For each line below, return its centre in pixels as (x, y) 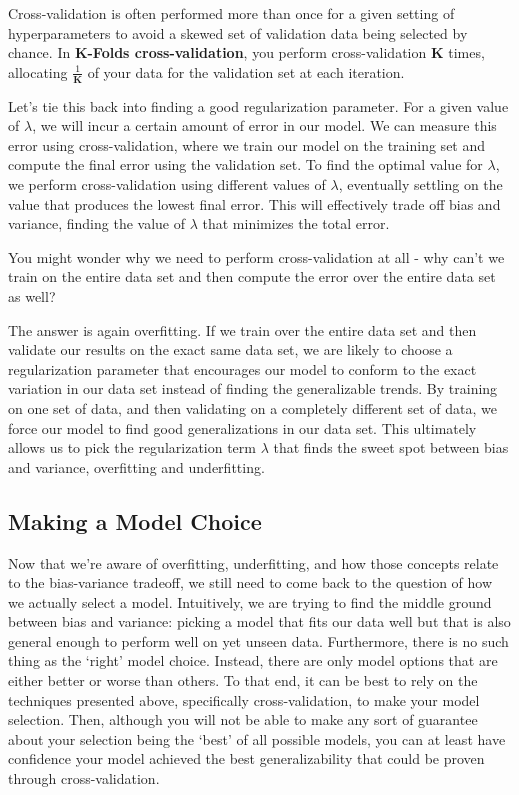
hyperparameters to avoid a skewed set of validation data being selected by (238, 32)
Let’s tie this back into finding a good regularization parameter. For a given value (258, 105)
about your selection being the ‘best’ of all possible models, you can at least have (257, 738)
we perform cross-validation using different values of (167, 183)
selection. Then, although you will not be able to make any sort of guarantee (243, 719)
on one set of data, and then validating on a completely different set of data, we (253, 407)
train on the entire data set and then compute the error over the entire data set (252, 276)
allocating (38, 71)
